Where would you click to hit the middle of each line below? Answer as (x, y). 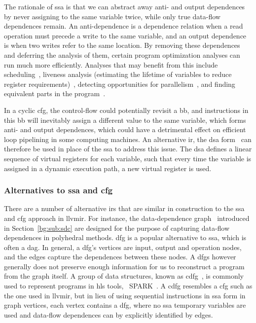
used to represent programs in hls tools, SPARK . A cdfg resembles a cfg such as (128, 286)
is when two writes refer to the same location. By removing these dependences (122, 45)
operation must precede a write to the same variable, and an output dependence (125, 35)
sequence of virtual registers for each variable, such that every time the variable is (128, 158)
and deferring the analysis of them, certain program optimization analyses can (122, 54)
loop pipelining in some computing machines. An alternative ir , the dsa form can (128, 139)
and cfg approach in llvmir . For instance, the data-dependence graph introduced (127, 218)
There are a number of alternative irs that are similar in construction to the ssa (124, 208)
